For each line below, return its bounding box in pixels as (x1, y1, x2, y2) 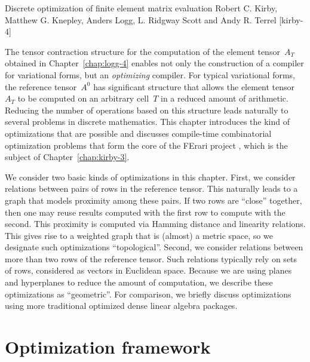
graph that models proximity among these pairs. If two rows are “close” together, (5, 194, 302, 206)
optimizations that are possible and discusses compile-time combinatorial (5, 127, 272, 139)
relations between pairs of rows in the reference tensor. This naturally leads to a (5, 182, 298, 195)
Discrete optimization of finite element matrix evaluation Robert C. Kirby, (5, 2, 278, 14)
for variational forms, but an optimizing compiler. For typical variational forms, (5, 68, 295, 81)
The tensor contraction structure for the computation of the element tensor (5, 45, 280, 57)
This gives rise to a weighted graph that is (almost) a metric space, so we (5, 229, 273, 241)
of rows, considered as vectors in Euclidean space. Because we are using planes (5, 264, 292, 277)
